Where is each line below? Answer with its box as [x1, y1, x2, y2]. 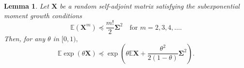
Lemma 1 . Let [4, 1, 49, 11]
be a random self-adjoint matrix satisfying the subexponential [60, 1, 240, 11]
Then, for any [4, 34, 45, 44]
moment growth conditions [4, 10, 82, 20]
